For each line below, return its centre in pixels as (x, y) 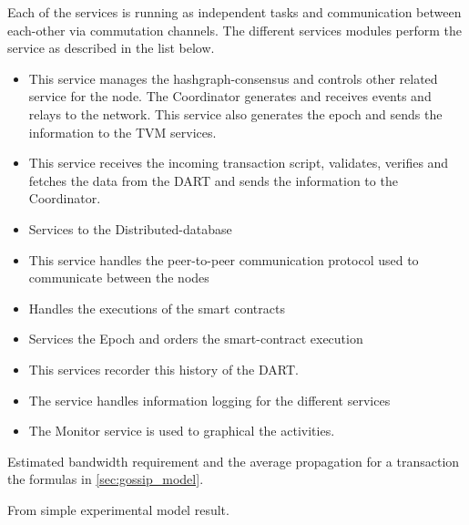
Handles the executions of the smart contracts (157, 308)
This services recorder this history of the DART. (163, 369)
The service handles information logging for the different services (209, 400)
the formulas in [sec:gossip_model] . (106, 479)
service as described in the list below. (111, 48)
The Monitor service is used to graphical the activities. (182, 431)
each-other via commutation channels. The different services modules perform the (235, 30)
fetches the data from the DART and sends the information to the (213, 180)
